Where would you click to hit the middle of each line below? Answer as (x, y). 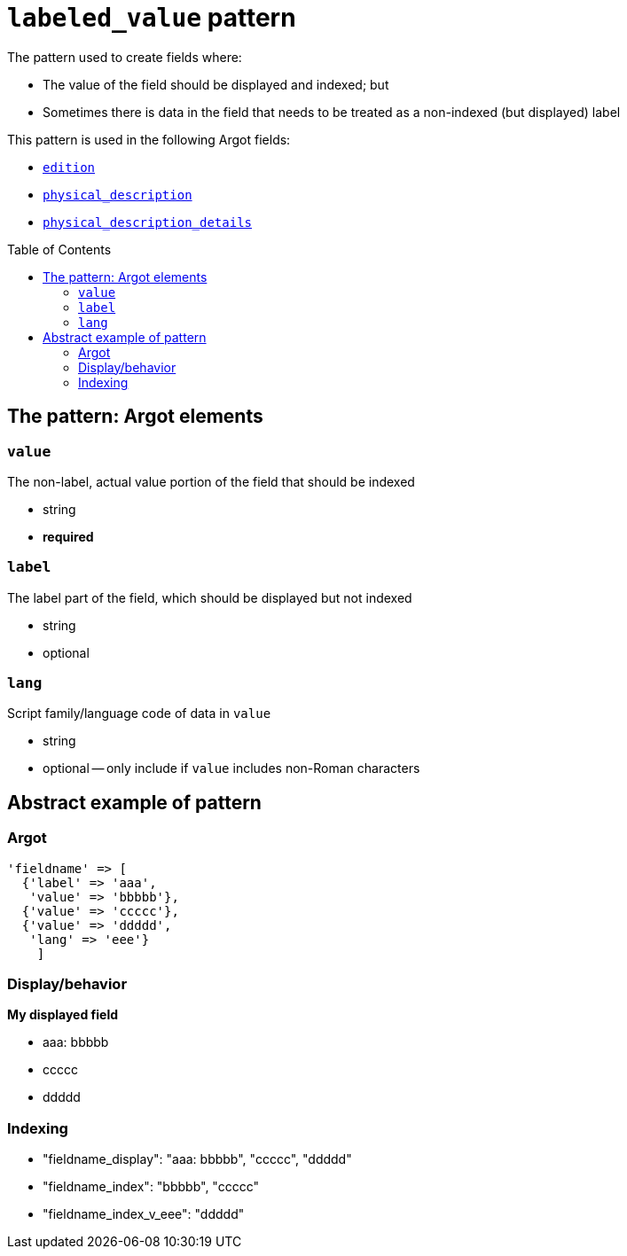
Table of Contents (59, 249)
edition (69, 167)
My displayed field (63, 1015)
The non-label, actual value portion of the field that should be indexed (211, 481)
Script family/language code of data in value (139, 714)
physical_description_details (148, 222)
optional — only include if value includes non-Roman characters (231, 768)
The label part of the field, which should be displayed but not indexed (210, 597)
